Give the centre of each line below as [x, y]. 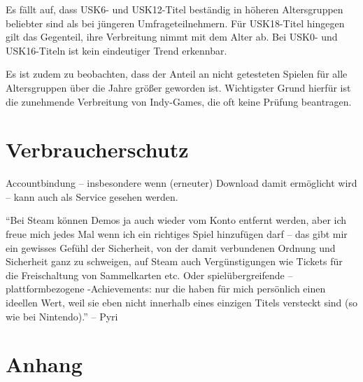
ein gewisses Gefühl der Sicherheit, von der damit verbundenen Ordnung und [171, 247]
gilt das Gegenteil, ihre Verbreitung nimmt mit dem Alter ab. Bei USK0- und [172, 37]
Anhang [44, 364]
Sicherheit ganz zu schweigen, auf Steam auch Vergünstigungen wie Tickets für [174, 261]
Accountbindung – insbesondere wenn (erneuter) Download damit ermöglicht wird [181, 183]
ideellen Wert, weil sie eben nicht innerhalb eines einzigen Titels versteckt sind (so [181, 303]
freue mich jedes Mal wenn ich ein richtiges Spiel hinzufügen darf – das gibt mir [177, 234]
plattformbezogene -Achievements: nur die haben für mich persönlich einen [166, 289]
